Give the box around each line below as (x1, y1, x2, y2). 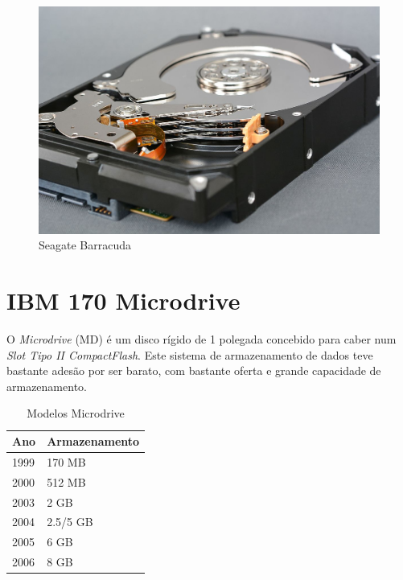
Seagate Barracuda (39, 237, 131, 253)
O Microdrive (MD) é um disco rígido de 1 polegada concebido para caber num (6, 331, 397, 348)
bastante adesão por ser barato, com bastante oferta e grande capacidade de (6, 362, 381, 379)
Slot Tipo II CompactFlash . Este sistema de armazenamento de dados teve (6, 346, 373, 363)
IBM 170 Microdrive (6, 284, 241, 317)
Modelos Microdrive (27, 405, 125, 422)
